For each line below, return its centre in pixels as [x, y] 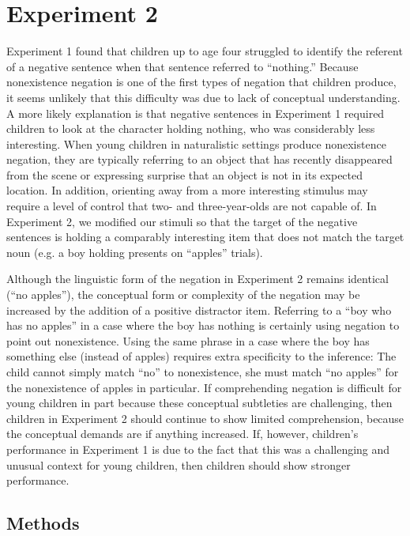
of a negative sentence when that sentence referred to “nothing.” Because [182, 66]
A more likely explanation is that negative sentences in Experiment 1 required [196, 113]
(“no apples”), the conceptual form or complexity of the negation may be [183, 294]
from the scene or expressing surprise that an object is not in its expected [185, 174]
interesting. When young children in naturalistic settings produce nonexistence [196, 143]
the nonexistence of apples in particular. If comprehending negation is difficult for [204, 387]
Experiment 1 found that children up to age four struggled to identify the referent [205, 51]
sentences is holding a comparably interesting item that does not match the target [205, 237]
